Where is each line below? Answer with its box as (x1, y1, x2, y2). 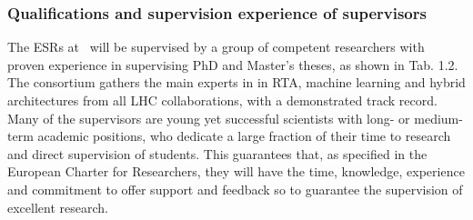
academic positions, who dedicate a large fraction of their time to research (37, 126, 451, 145)
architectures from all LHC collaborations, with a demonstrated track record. (7, 91, 438, 109)
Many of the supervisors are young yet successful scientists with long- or (7, 108, 410, 127)
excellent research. (7, 197, 108, 216)
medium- (414, 108, 463, 127)
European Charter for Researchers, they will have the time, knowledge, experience (7, 162, 465, 181)
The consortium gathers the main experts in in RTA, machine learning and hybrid (7, 73, 466, 92)
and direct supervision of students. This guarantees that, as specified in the (7, 144, 428, 163)
